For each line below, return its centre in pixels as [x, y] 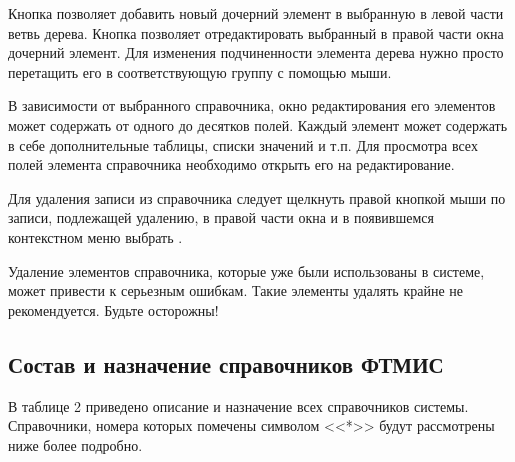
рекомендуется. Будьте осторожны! [113, 309]
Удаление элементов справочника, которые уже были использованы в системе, [246, 270]
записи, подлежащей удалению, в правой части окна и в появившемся [221, 217]
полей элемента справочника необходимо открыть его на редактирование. [231, 164]
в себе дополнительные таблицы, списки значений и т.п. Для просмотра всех [243, 144]
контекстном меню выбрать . [95, 236]
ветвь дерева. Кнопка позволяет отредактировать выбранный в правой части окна [256, 32]
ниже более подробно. [75, 444]
